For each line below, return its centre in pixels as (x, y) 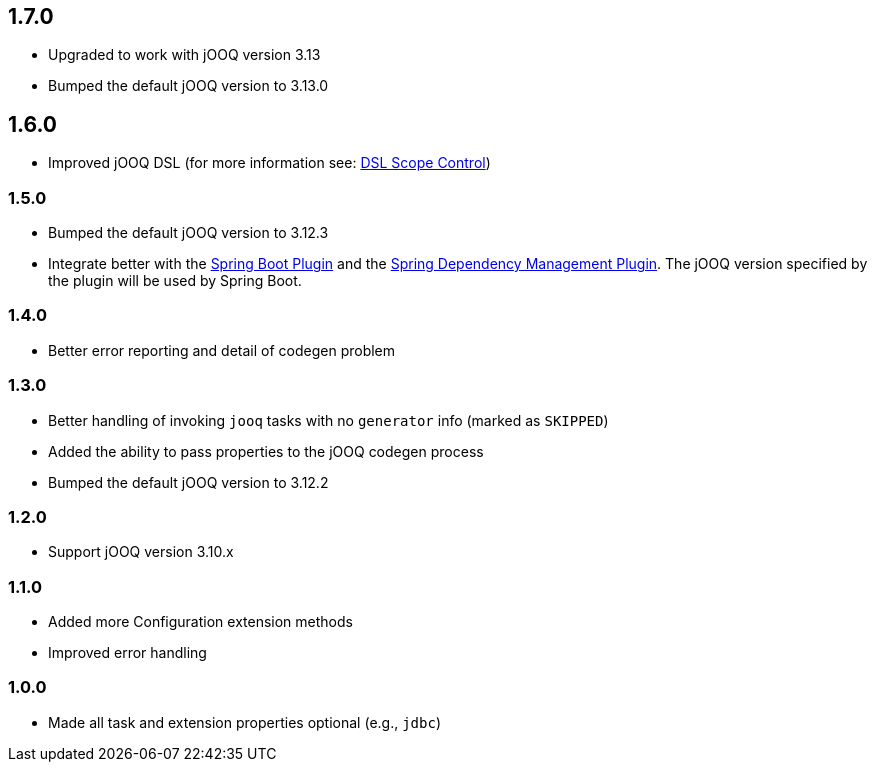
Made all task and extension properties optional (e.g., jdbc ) (244, 722)
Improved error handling (127, 653)
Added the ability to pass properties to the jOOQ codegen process (266, 451)
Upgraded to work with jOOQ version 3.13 (184, 55)
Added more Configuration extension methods (200, 622)
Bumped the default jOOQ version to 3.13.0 (188, 86)
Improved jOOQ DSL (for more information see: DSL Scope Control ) (269, 163)
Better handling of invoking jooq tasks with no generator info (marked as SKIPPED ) (328, 420)
